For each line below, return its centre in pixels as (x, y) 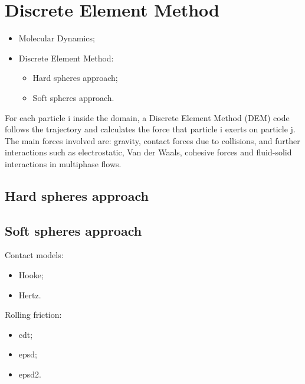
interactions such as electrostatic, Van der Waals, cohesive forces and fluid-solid (148, 152)
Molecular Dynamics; (57, 38)
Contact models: (34, 255)
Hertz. (30, 294)
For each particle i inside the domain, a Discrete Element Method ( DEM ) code (147, 117)
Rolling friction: (33, 315)
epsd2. (30, 374)
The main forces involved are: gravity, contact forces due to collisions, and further (152, 140)
